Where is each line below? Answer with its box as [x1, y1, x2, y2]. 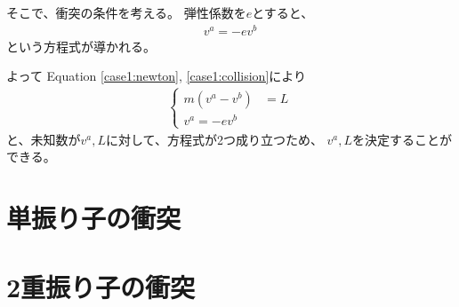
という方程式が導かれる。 [6, 36, 156, 55]
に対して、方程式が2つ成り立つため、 [106, 130, 323, 148]
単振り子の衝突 [6, 199, 181, 235]
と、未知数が [6, 130, 81, 148]
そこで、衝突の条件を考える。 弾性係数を [6, 4, 246, 21]
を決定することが [352, 130, 453, 148]
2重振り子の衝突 [6, 269, 196, 305]
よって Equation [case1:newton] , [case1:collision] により [6, 67, 307, 85]
